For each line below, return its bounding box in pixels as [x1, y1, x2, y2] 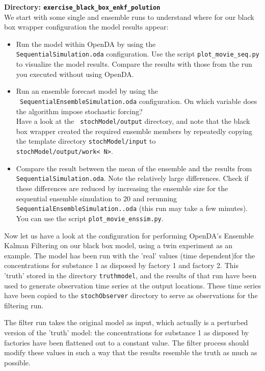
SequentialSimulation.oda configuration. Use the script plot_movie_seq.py [16, 48, 259, 59]
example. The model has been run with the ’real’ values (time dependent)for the [4, 250, 255, 260]
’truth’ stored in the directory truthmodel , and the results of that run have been [4, 270, 257, 280]
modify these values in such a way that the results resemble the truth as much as [4, 347, 257, 358]
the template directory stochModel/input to [16, 136, 156, 146]
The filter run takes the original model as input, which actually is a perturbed [4, 317, 248, 328]
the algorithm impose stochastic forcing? [16, 105, 143, 116]
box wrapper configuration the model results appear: [4, 21, 169, 32]
